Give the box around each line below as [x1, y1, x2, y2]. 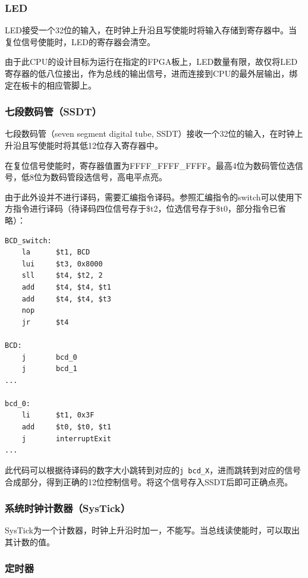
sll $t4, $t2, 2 [21, 271, 103, 280]
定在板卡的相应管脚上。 [5, 78, 96, 91]
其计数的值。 [5, 535, 55, 548]
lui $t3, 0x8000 [21, 259, 103, 268]
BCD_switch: [5, 236, 52, 245]
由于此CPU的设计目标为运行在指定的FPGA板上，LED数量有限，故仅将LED [5, 55, 298, 68]
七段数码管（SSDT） [5, 104, 102, 119]
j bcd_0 [21, 353, 77, 362]
